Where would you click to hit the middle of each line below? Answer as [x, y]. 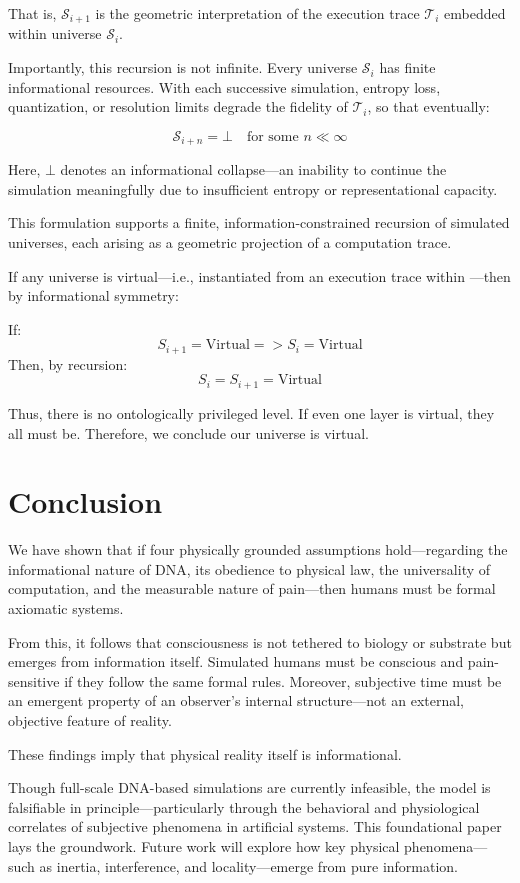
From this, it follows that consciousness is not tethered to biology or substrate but [260, 641]
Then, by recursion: [68, 363]
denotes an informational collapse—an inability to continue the [253, 169]
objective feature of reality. [90, 720]
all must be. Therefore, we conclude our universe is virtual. [188, 432]
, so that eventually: [428, 106]
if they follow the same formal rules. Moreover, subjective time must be [283, 680]
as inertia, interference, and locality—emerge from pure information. [249, 865]
